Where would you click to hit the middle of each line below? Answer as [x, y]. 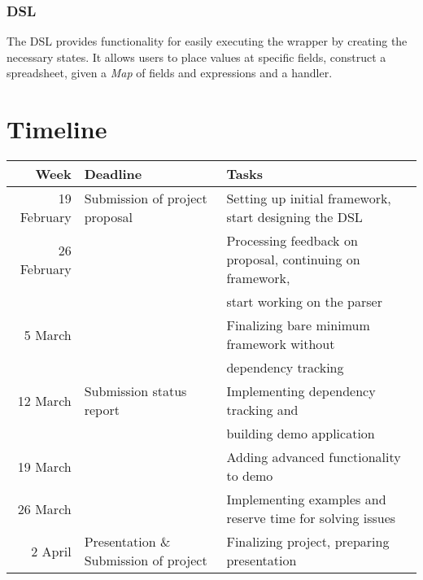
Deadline [113, 174]
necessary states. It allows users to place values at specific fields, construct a [196, 57]
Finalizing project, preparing [308, 542]
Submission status [135, 391]
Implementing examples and [306, 499]
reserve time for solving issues [311, 518]
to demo [250, 476]
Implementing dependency [301, 391]
